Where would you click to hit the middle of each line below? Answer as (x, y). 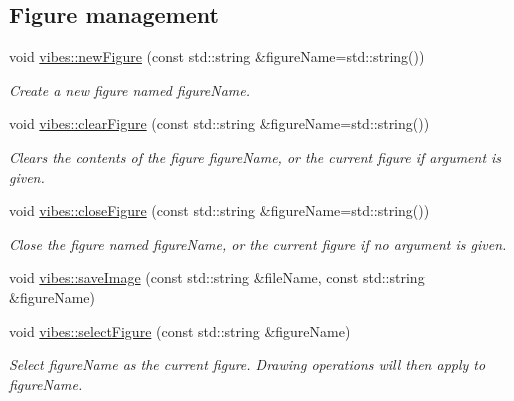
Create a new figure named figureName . (130, 89)
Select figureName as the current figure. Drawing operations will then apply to (247, 364)
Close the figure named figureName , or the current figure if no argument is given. (258, 243)
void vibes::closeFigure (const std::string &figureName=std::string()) (219, 210)
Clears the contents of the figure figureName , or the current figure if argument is (255, 156)
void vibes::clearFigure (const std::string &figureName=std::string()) (219, 123)
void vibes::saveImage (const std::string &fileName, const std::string (217, 277)
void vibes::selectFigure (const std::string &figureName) (180, 330)
